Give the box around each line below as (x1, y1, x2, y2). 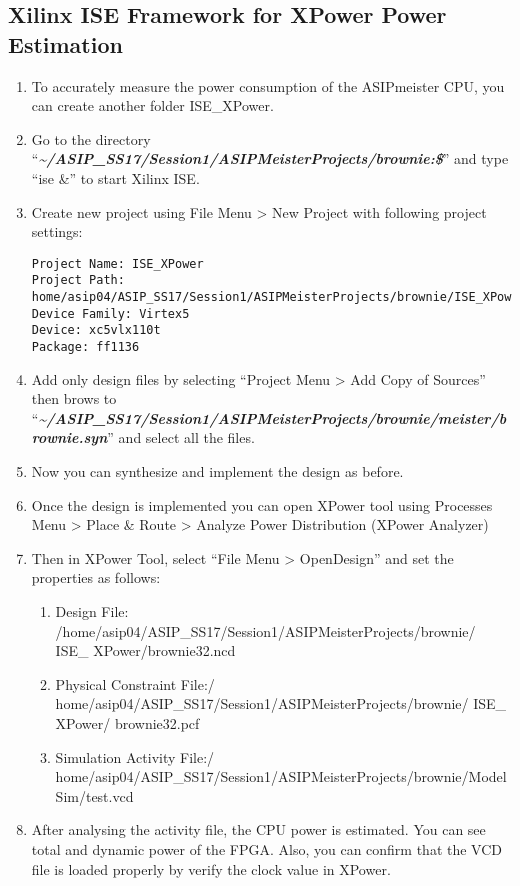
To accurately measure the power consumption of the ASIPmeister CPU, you (31, 75, 505, 96)
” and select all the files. (107, 427, 255, 448)
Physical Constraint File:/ (55, 673, 215, 694)
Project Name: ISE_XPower (31, 256, 204, 271)
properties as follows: (31, 567, 161, 588)
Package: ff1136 (31, 340, 140, 355)
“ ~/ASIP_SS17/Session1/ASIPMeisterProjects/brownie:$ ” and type (31, 148, 509, 169)
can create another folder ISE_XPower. (31, 95, 274, 116)
